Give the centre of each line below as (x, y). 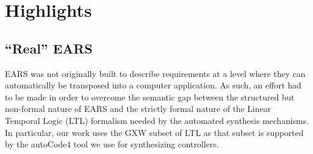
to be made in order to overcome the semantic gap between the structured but (150, 97)
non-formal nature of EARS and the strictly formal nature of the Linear (138, 109)
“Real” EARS (49, 48)
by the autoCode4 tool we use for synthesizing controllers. (112, 144)
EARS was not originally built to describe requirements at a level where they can (155, 73)
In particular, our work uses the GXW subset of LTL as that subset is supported (154, 132)
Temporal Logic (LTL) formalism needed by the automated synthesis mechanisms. (157, 120)
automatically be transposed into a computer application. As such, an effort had (153, 85)
